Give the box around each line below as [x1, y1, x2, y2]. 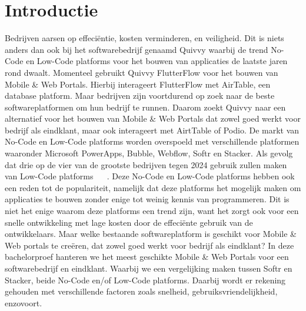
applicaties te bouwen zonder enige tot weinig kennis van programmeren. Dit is [5, 193, 290, 205]
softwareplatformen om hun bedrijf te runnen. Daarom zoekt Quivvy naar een [5, 101, 286, 113]
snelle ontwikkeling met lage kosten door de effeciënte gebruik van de [5, 216, 253, 228]
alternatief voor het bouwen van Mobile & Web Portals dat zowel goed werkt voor [5, 112, 301, 125]
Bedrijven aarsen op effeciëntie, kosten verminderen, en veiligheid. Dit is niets [5, 32, 284, 44]
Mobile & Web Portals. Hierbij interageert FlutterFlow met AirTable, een [5, 78, 271, 90]
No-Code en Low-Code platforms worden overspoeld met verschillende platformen [5, 135, 300, 148]
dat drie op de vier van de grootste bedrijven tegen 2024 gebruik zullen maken [5, 158, 287, 170]
